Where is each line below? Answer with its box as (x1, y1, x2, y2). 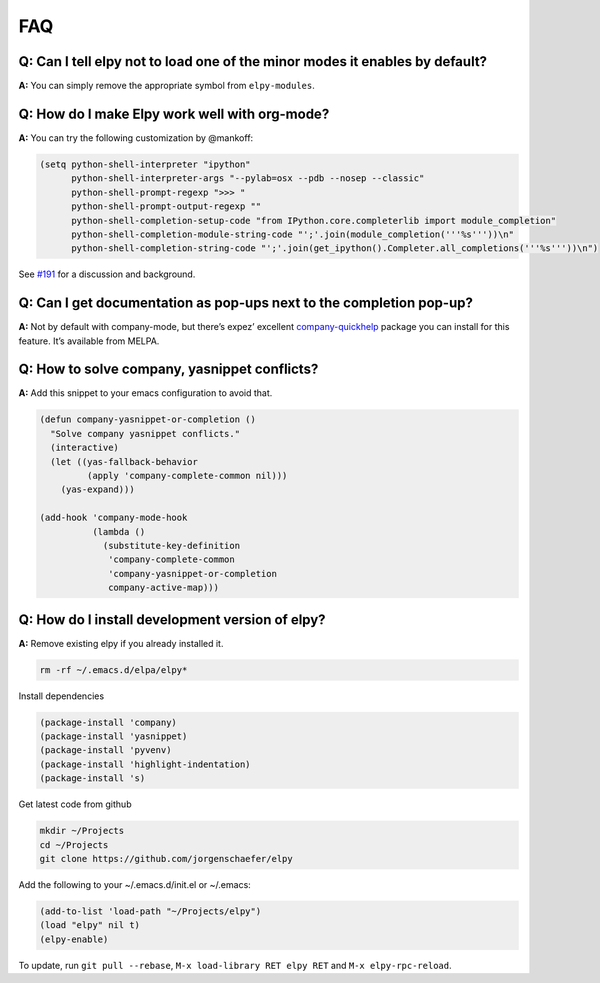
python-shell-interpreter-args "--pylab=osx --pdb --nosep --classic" (71, 173, 425, 184)
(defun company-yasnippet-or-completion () (39, 414, 257, 425)
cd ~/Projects (39, 839, 109, 850)
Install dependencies (18, 690, 105, 702)
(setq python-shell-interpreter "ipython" (39, 158, 251, 170)
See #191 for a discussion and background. (18, 268, 196, 280)
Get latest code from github (18, 798, 132, 810)
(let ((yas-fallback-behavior (50, 456, 199, 467)
